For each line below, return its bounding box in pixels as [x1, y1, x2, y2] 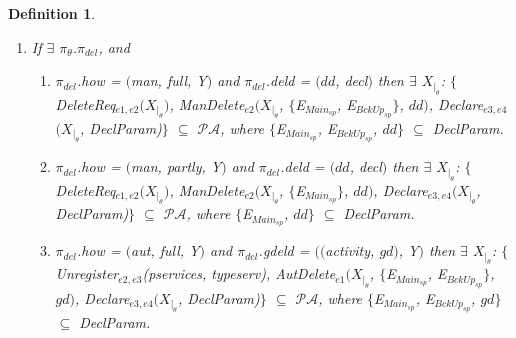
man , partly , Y [131, 156, 222, 177]
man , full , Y [131, 70, 207, 91]
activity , [325, 240, 375, 261]
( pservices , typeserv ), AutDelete [142, 263, 336, 284]
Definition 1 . [8, 3, 96, 23]
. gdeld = [258, 240, 310, 261]
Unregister [55, 263, 119, 284]
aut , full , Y [131, 240, 200, 261]
